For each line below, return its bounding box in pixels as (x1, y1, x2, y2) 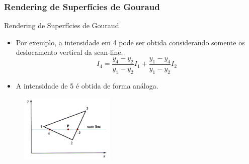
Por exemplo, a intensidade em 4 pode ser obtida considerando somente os (16, 37, 245, 47)
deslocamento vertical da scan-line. (16, 47, 123, 57)
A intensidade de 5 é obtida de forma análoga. (16, 80, 158, 91)
